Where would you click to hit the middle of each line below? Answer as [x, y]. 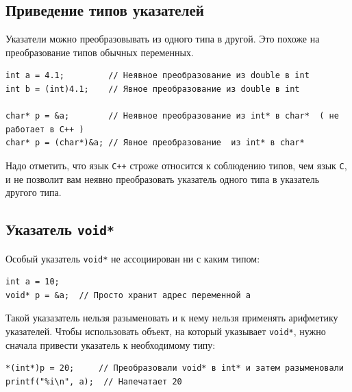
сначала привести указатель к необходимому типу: [111, 344]
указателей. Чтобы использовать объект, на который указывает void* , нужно [166, 331]
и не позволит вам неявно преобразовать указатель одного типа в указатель [163, 179]
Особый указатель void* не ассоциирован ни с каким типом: [133, 258]
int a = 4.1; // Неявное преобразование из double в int [158, 76]
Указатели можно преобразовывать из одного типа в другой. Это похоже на [163, 39]
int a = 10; [33, 282]
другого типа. [34, 192]
